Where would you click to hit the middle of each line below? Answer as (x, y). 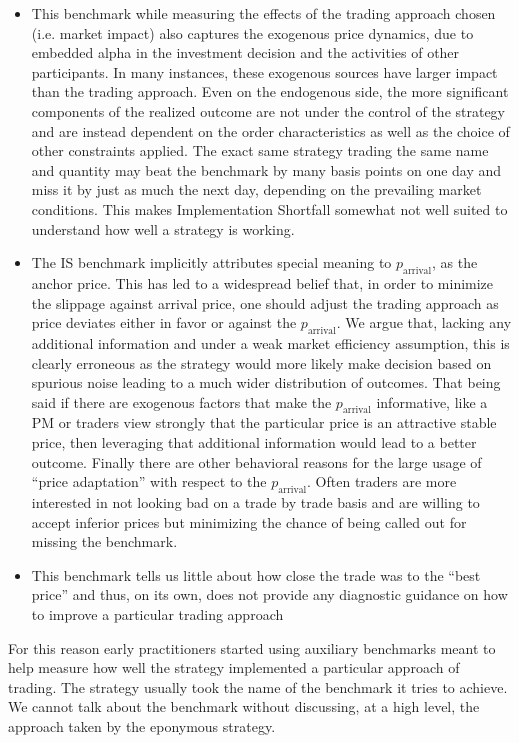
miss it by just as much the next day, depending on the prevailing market (256, 189)
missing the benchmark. (104, 541)
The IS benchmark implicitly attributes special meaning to (211, 262)
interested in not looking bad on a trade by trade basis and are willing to (255, 502)
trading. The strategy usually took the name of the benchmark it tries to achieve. (258, 686)
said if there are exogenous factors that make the (181, 401)
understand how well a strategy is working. (163, 228)
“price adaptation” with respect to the (149, 481)
